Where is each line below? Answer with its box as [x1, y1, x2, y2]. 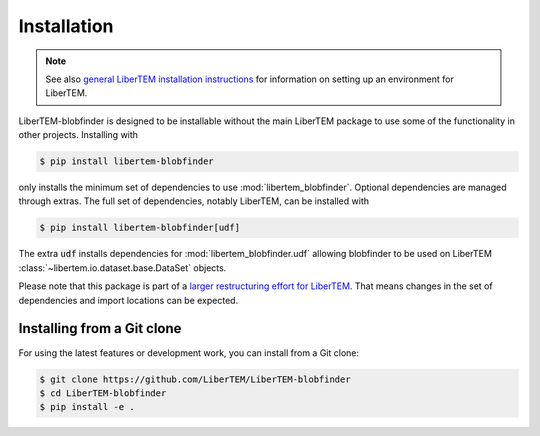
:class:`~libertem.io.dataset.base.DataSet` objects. [18, 261, 227, 274]
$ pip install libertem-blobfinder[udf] [39, 222, 240, 234]
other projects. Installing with [18, 129, 139, 141]
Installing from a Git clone [18, 320, 182, 337]
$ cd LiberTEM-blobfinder [39, 387, 167, 399]
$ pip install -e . [39, 401, 135, 413]
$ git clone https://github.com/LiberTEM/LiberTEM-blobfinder [39, 373, 351, 385]
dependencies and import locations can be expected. [18, 294, 239, 306]
